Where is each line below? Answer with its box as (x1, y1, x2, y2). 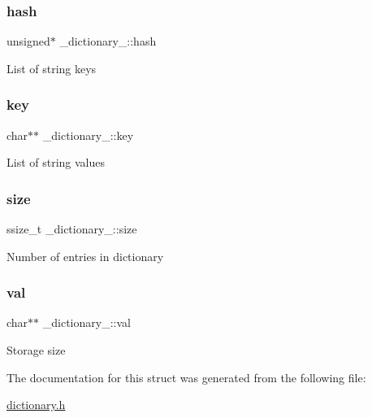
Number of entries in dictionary (6, 247, 164, 264)
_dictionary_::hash (59, 33, 157, 50)
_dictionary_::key (42, 126, 134, 143)
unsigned (6, 33, 50, 50)
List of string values (6, 154, 106, 171)
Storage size (6, 342, 66, 359)
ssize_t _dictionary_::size (6, 220, 137, 237)
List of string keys (6, 59, 97, 76)
